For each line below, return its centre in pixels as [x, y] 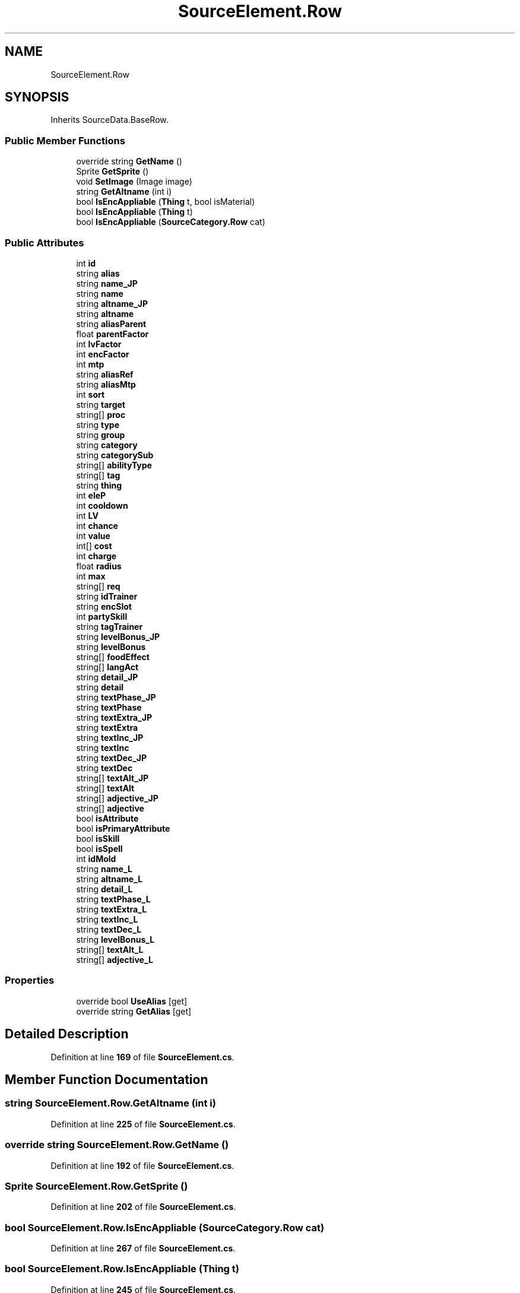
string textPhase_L [113, 899]
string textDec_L [109, 929]
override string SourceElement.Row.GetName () [117, 1145]
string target [101, 404]
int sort [91, 394]
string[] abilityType [114, 465]
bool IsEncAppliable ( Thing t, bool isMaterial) [166, 202]
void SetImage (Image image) [134, 182]
